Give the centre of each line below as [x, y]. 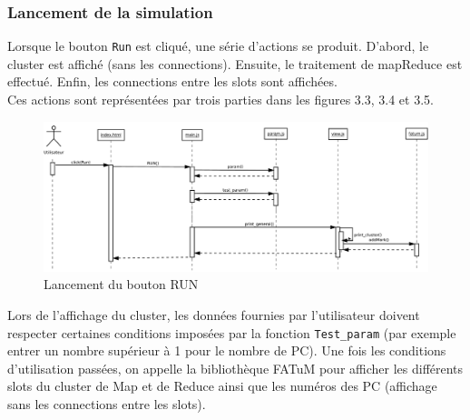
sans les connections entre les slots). [107, 404]
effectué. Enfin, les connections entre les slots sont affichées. [172, 81]
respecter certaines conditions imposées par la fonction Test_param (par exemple [232, 332]
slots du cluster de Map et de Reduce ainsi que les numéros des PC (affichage [222, 386]
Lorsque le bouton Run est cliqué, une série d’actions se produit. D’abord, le [218, 46]
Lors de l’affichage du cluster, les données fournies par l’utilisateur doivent [214, 315]
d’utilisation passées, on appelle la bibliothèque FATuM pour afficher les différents [235, 368]
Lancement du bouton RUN [121, 284]
